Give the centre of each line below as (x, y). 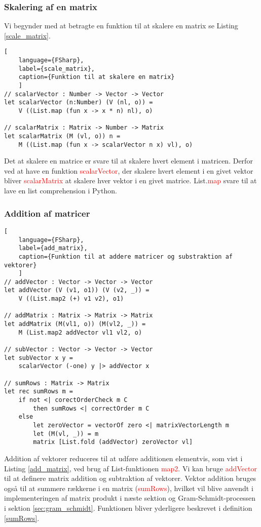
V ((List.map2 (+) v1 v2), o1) (71, 299)
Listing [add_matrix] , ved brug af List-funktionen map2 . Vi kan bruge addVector (130, 468)
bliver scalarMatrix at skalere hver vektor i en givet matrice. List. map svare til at (130, 180)
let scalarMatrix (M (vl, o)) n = (62, 136)
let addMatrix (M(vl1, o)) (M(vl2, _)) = (75, 324)
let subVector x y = (39, 358)
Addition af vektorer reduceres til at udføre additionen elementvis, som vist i (123, 458)
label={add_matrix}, (53, 248)
